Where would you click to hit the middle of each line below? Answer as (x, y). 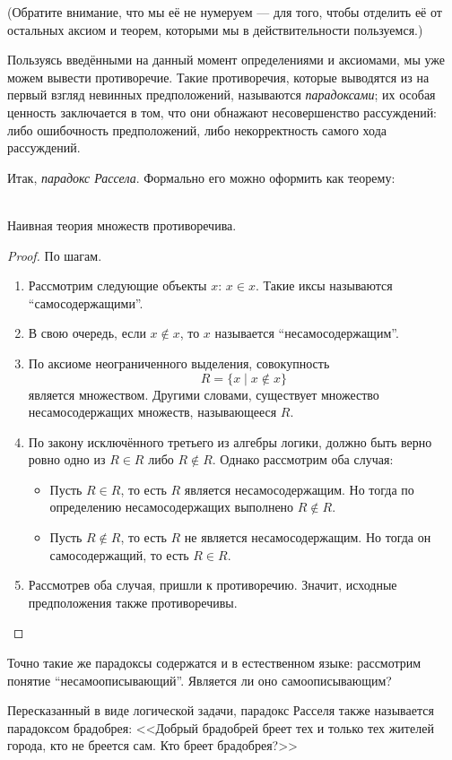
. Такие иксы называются (324, 285)
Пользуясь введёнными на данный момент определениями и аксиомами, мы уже (226, 60)
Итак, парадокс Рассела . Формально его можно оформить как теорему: (201, 177)
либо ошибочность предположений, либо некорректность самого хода (197, 130)
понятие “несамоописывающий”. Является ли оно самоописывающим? (200, 680)
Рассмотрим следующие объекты (117, 285)
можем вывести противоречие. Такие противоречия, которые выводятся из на (218, 77)
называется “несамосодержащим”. (307, 333)
